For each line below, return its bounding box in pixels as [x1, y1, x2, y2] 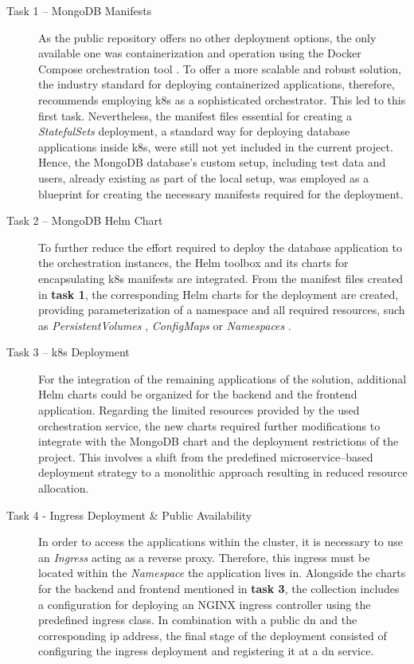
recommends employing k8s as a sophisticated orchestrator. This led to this [38, 91, 406, 108]
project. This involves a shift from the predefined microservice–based [38, 448, 373, 465]
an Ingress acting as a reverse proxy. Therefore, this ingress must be [38, 548, 370, 565]
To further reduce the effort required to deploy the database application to [38, 238, 402, 255]
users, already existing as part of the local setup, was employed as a [38, 169, 369, 186]
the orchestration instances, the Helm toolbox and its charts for [38, 254, 349, 271]
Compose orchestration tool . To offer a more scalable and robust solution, [38, 60, 401, 77]
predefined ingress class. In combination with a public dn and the [38, 611, 357, 628]
